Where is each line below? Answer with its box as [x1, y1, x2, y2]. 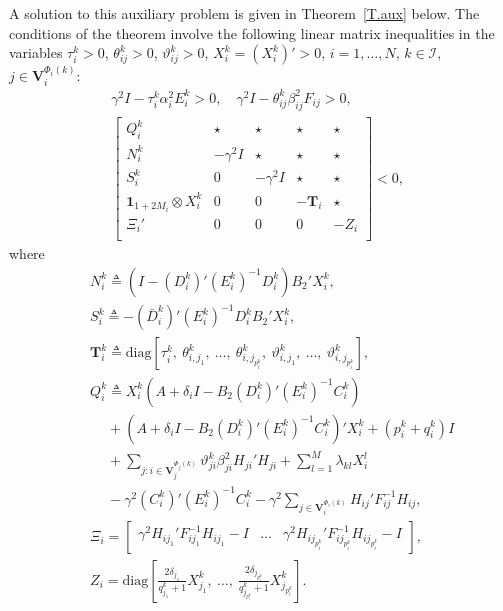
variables [9, 42, 63, 63]
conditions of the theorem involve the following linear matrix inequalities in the [9, 22, 495, 43]
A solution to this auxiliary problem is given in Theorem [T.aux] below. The [9, 3, 480, 23]
